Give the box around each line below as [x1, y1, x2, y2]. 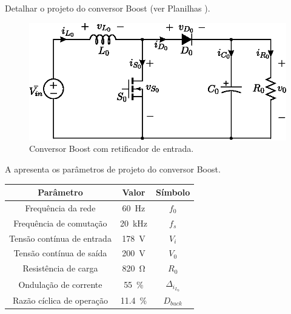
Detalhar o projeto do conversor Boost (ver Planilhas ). [5, 2, 210, 14]
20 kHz [119, 216, 148, 229]
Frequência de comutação [13, 216, 107, 229]
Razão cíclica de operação [12, 293, 108, 306]
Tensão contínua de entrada [9, 231, 112, 244]
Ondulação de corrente [18, 278, 102, 290]
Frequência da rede [25, 201, 96, 214]
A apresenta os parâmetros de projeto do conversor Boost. [5, 162, 221, 175]
